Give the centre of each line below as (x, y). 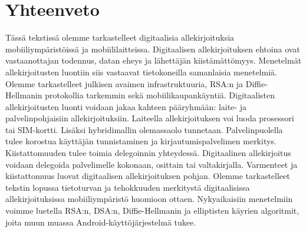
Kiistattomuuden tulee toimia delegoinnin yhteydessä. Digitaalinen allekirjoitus (148, 153)
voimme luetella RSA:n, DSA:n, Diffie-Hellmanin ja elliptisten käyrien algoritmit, (152, 211)
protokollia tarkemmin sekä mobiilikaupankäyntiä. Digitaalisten (160, 95)
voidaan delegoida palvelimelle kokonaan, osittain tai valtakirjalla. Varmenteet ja (152, 164)
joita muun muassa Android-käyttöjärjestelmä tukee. (101, 222)
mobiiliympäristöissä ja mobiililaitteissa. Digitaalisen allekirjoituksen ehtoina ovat (153, 49)
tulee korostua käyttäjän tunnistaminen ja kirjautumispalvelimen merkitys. (141, 141)
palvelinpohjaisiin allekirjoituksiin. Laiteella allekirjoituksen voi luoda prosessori (150, 118)
